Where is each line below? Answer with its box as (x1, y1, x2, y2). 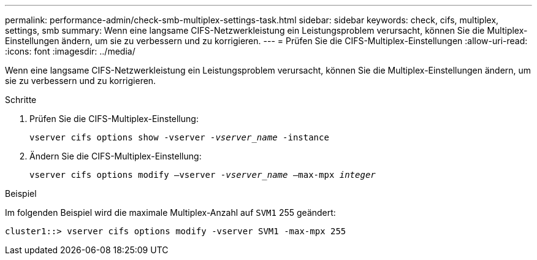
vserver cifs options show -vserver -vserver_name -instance (29, 132, 329, 142)
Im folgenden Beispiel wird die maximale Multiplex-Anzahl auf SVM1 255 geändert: (5, 207, 336, 218)
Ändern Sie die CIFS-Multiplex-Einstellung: (29, 151, 202, 161)
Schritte (5, 94, 37, 105)
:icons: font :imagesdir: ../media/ (5, 46, 135, 56)
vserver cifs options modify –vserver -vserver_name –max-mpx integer (29, 170, 376, 180)
